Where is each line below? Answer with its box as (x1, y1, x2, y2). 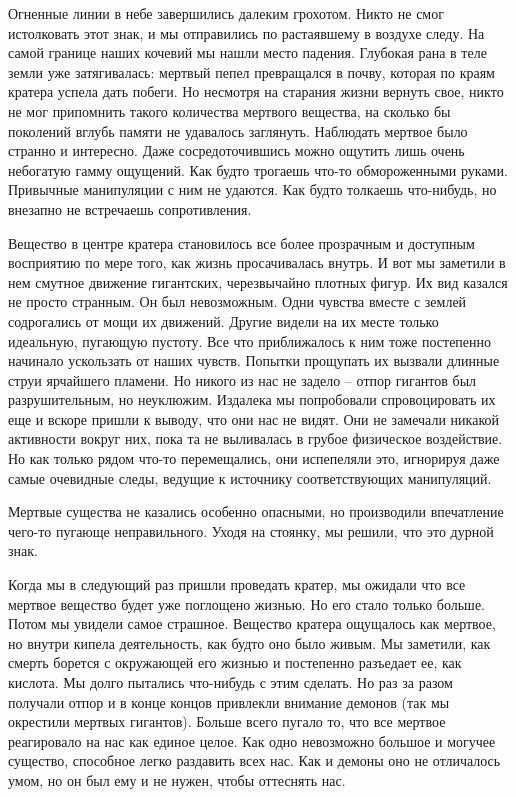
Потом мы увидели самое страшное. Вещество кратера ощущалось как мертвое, (8, 613, 496, 634)
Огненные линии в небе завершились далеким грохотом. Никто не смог (8, 3, 444, 23)
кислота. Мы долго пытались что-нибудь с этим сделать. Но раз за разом (8, 672, 453, 692)
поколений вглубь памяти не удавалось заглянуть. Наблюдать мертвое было (8, 120, 468, 141)
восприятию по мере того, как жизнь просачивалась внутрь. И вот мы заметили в (8, 252, 506, 273)
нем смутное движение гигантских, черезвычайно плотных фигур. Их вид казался (8, 271, 508, 292)
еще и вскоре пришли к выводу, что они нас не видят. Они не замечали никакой (8, 408, 499, 429)
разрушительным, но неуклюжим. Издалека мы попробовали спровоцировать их (8, 389, 496, 410)
